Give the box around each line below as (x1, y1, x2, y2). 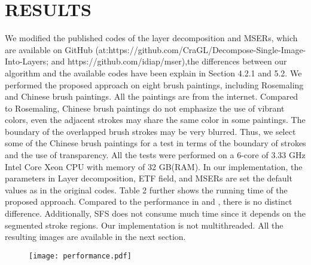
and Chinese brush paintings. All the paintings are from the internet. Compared (5, 90, 298, 103)
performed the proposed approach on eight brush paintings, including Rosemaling (5, 78, 304, 91)
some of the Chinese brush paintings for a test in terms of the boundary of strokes (5, 137, 306, 149)
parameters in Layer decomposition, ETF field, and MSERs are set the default (5, 172, 292, 184)
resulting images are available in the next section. (5, 230, 186, 243)
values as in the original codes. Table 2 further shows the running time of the (5, 183, 288, 196)
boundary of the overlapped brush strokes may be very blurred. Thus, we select (5, 125, 296, 137)
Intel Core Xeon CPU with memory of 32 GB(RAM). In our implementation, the (5, 160, 303, 172)
